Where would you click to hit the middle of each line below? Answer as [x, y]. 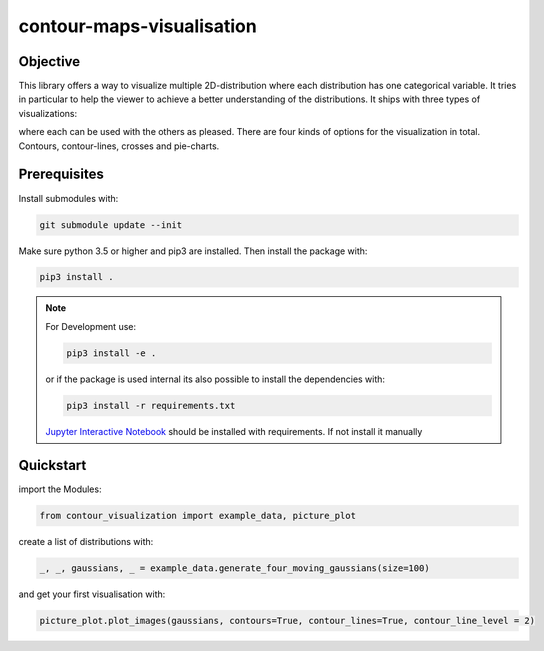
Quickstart [52, 465]
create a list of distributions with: [86, 541]
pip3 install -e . [111, 353]
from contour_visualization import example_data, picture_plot [198, 515]
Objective [49, 61]
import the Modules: [60, 489]
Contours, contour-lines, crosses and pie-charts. [119, 146]
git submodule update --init [111, 224]
